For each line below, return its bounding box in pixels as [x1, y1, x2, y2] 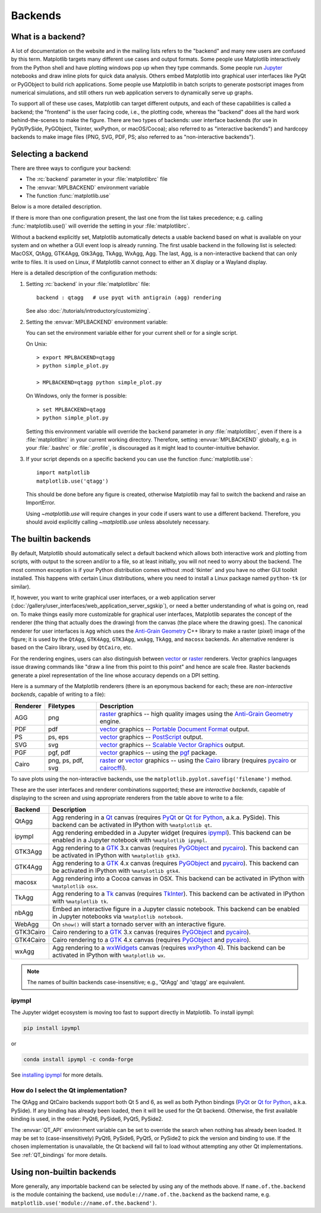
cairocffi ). [99, 763, 127, 772]
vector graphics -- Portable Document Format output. [99, 724, 250, 733]
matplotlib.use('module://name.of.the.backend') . [11, 1199, 157, 1206]
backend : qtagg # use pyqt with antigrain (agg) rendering [36, 294, 222, 301]
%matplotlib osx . [52, 882, 98, 890]
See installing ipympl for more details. [11, 1071, 103, 1078]
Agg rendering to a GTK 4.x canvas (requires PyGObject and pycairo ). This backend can [52, 859, 299, 867]
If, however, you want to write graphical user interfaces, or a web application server [11, 594, 216, 601]
